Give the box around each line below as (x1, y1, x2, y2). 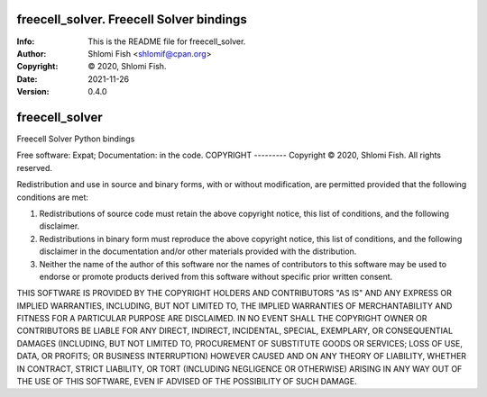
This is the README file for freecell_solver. (87, 36, 246, 47)
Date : (16, 73, 38, 85)
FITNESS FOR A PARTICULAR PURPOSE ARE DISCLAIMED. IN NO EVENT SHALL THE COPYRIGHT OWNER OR (16, 313, 427, 324)
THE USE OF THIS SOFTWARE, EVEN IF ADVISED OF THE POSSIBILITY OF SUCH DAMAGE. (16, 376, 358, 387)
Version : (16, 86, 50, 97)
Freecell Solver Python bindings (16, 133, 135, 144)
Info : (16, 36, 35, 47)
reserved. (16, 162, 53, 173)
